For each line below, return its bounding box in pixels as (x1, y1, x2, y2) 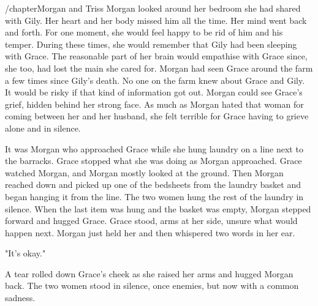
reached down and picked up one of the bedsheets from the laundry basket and (5, 178, 301, 191)
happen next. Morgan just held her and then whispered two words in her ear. (5, 226, 295, 239)
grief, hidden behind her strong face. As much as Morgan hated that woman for (5, 97, 304, 110)
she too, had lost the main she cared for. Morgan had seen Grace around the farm (5, 61, 313, 74)
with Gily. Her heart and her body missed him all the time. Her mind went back (5, 13, 307, 26)
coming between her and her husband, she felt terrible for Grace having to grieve (5, 110, 309, 122)
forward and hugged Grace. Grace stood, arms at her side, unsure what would (5, 214, 298, 227)
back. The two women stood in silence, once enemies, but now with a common (5, 279, 299, 292)
